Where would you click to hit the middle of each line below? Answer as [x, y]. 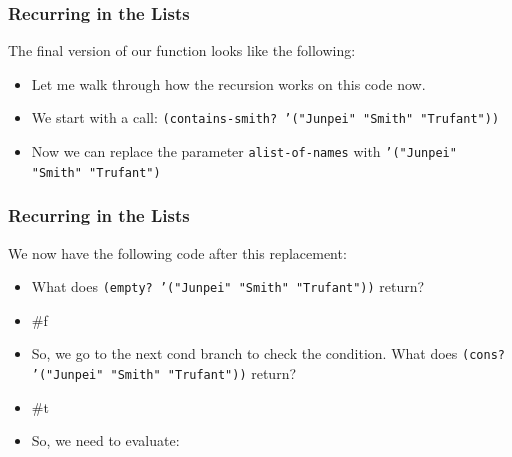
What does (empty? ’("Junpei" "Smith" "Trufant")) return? [228, 286]
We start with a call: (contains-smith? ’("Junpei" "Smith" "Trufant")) [265, 117]
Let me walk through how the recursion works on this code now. [228, 83]
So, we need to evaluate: [105, 440]
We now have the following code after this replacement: [177, 252]
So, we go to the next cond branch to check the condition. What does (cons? [268, 353]
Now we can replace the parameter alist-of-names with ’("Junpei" [244, 151]
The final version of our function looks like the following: [182, 50]
